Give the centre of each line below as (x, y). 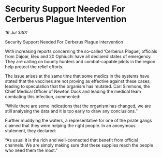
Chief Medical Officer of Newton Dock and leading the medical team (73, 91)
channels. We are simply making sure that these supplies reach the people (79, 145)
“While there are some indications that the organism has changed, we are (78, 106)
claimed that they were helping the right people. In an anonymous (70, 125)
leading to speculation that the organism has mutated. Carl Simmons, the (78, 86)
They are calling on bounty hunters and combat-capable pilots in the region (80, 61)
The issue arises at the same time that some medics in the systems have (77, 76)
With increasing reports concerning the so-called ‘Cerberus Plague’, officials (81, 51)
